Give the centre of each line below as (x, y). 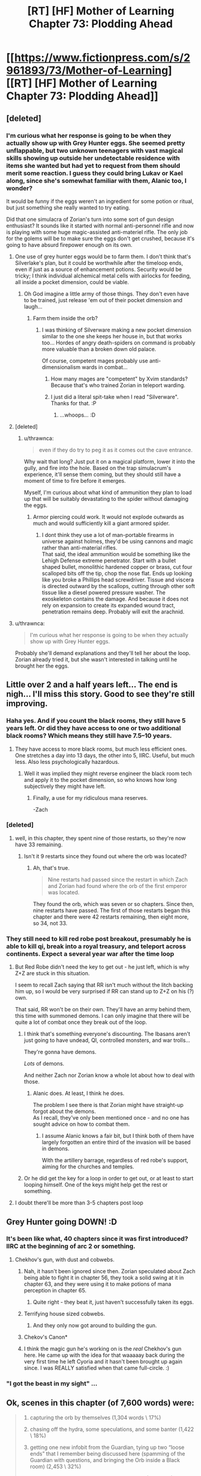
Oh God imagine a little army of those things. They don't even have (106, 294)
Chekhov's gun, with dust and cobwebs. (65, 1259)
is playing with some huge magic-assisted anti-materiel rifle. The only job (97, 232)
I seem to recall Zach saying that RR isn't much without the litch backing (104, 985)
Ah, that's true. (51, 867)
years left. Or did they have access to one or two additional (94, 728)
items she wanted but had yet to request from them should (93, 166)
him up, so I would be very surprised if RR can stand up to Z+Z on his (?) (104, 991)
